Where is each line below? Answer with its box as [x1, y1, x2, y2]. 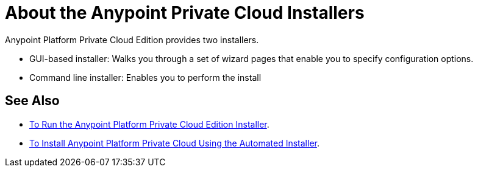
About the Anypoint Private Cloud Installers [5, 2, 365, 23]
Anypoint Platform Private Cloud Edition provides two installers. [5, 34, 259, 45]
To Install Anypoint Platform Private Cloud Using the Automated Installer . [29, 137, 319, 148]
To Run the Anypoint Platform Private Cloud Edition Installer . [29, 119, 269, 129]
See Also [5, 93, 60, 109]
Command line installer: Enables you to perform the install [29, 72, 262, 83]
